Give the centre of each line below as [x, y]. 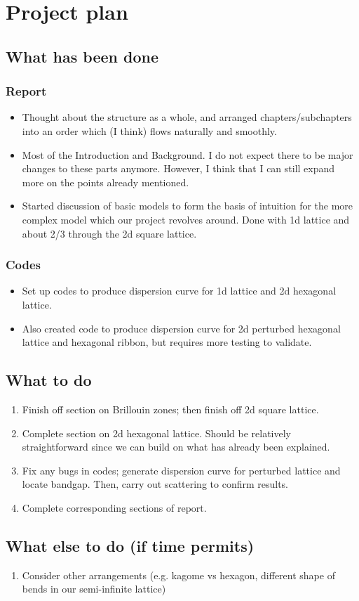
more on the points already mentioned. [106, 182]
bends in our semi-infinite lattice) [94, 589]
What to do [49, 380]
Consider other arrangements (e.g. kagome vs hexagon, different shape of [178, 575]
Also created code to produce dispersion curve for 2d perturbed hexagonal [181, 328]
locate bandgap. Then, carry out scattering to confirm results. [155, 484]
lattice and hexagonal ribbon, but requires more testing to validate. [167, 342]
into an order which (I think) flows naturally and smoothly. [149, 130]
